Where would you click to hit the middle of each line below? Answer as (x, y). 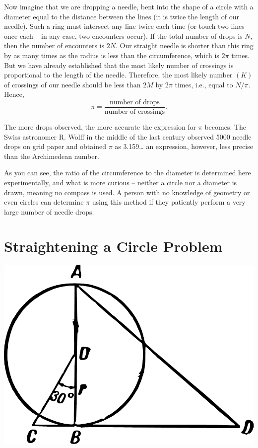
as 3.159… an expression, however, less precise (184, 146)
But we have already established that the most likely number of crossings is (119, 65)
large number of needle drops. (49, 211)
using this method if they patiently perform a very (169, 202)
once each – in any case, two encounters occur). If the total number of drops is (123, 36)
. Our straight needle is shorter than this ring (184, 45)
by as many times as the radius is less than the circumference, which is (112, 55)
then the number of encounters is (54, 45)
